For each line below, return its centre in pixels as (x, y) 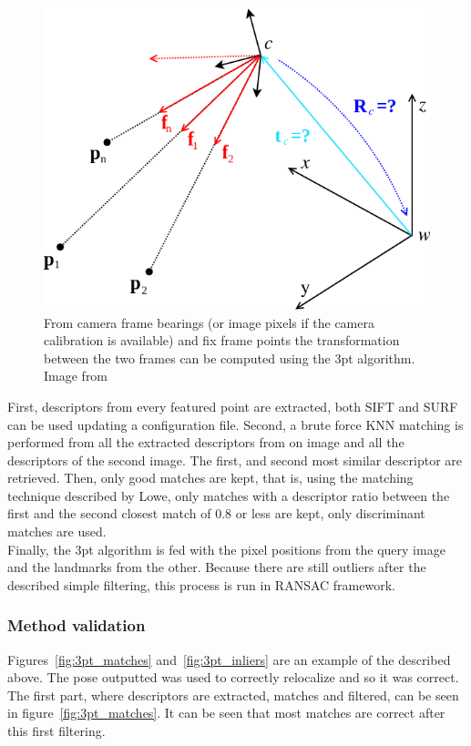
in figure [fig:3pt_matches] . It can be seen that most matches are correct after (226, 713)
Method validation (77, 625)
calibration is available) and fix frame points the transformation (222, 340)
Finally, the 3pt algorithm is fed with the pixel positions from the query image (226, 549)
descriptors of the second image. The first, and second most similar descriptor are (235, 460)
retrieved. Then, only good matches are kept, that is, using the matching (210, 478)
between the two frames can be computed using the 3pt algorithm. (230, 358)
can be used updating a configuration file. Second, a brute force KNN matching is (235, 424)
